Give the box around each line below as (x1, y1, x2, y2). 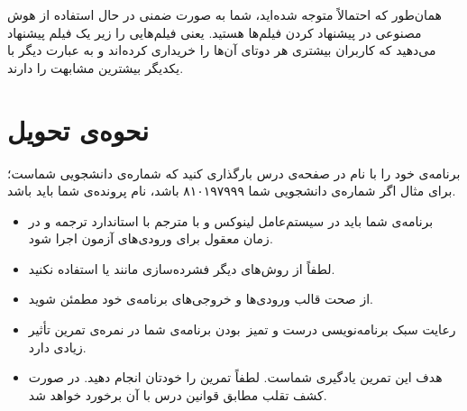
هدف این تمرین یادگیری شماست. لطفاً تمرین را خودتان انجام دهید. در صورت (28, 368, 443, 387)
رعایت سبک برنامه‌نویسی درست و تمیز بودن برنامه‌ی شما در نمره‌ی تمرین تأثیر (28, 320, 456, 339)
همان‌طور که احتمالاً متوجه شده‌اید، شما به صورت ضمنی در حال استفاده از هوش (7, 5, 442, 23)
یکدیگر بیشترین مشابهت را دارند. (7, 58, 184, 77)
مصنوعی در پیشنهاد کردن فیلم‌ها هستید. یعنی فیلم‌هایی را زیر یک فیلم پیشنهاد (7, 23, 422, 41)
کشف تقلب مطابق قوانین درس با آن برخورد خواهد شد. (28, 385, 327, 404)
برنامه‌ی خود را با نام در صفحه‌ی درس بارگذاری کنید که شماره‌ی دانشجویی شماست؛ (7, 163, 461, 182)
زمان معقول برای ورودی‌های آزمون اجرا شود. (28, 229, 273, 248)
